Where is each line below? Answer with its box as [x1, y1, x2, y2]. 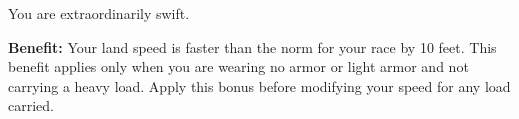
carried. [8, 95, 54, 116]
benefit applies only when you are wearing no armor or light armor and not [8, 56, 469, 77]
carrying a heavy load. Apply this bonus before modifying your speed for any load [8, 75, 511, 96]
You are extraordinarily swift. [8, 3, 190, 23]
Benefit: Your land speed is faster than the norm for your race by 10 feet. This [8, 36, 497, 57]
